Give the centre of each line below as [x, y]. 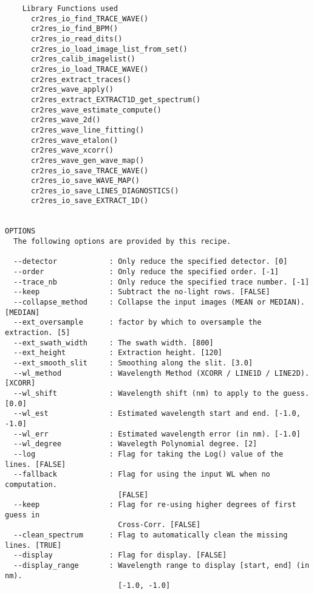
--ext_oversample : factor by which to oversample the [138, 323]
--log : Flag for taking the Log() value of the [148, 454]
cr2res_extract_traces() [81, 79]
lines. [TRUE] [33, 545]
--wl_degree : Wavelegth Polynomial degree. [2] [135, 444]
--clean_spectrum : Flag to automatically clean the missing [151, 535]
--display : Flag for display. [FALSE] [120, 555]
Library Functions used [70, 9]
